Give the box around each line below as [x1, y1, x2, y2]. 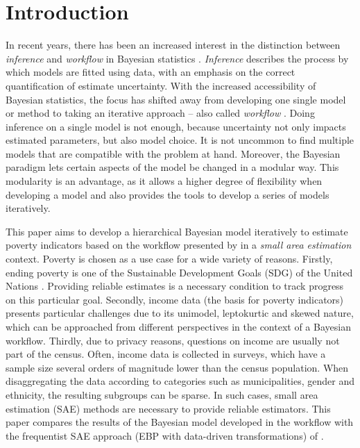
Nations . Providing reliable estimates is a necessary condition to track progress [6, 279, 344, 293]
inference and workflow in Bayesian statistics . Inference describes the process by [6, 51, 349, 65]
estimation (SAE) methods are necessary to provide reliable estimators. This [6, 401, 331, 415]
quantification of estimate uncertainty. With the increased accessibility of [6, 78, 316, 92]
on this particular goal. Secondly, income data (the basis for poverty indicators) [6, 292, 344, 306]
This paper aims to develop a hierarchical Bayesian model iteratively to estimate [6, 224, 348, 238]
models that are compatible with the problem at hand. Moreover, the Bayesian [6, 146, 341, 160]
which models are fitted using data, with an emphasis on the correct [6, 65, 295, 79]
